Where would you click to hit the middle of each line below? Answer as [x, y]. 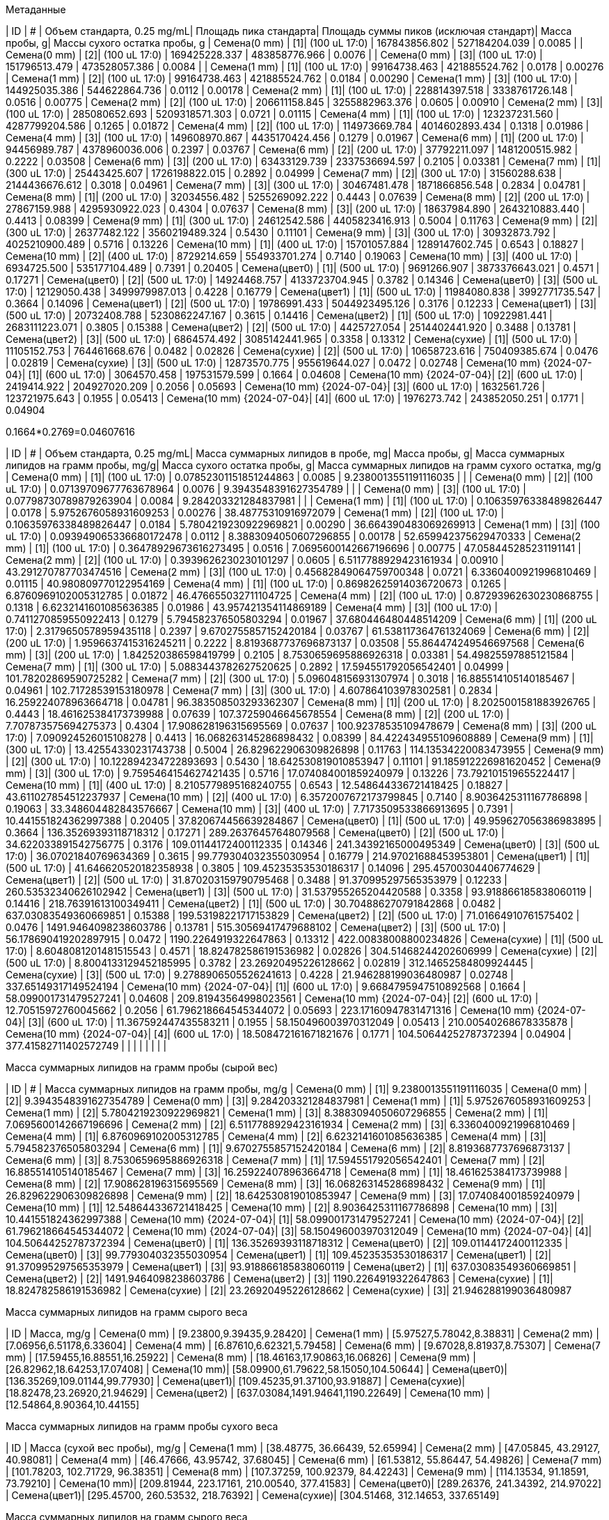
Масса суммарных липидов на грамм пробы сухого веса [142, 1426]
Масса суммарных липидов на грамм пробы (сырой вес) [142, 1067]
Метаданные [36, 9]
